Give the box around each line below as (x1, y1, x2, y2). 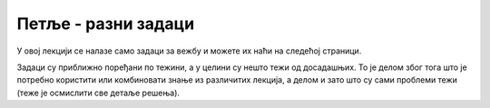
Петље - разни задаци (16, 14, 195, 34)
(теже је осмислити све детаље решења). (16, 87, 181, 98)
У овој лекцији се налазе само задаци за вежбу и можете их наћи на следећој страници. (16, 45, 362, 56)
